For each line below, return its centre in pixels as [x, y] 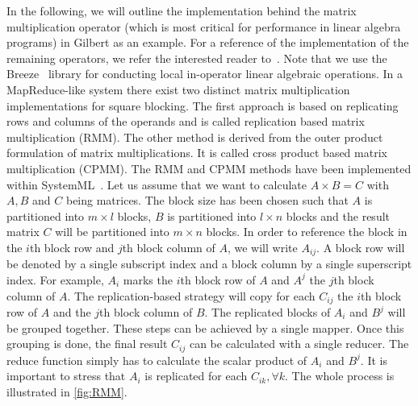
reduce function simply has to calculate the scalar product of [157, 360]
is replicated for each [196, 376]
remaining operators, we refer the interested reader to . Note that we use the [197, 58]
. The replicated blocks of [268, 312]
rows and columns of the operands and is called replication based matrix [186, 121]
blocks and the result [338, 215]
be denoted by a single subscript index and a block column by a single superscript [209, 264]
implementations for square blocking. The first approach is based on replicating [203, 105]
